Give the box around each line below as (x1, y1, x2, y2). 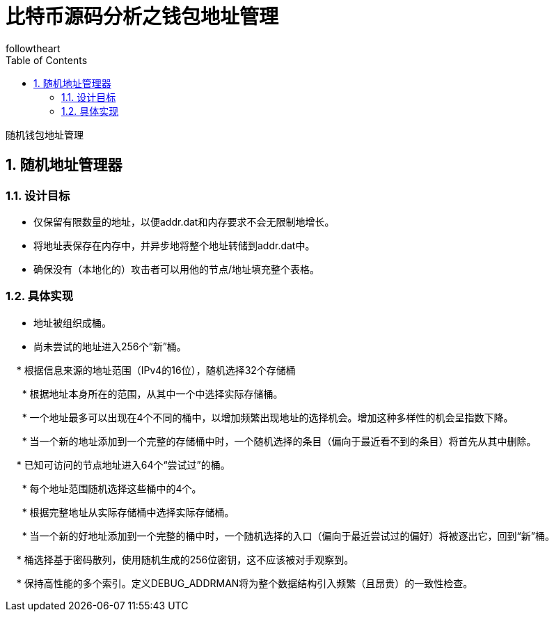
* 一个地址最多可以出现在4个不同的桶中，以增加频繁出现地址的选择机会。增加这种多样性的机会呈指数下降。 (22, 411, 514, 423)
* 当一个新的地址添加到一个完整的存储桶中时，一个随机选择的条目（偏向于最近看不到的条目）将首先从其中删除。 (22, 435, 537, 447)
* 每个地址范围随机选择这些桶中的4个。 (22, 482, 202, 494)
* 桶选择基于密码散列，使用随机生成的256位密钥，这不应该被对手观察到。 (16, 553, 354, 565)
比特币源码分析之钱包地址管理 (6, 5, 279, 29)
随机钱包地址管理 (6, 128, 84, 141)
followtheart (6, 42, 61, 54)
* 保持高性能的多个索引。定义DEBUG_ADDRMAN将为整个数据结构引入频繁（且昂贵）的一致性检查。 (16, 577, 473, 589)
